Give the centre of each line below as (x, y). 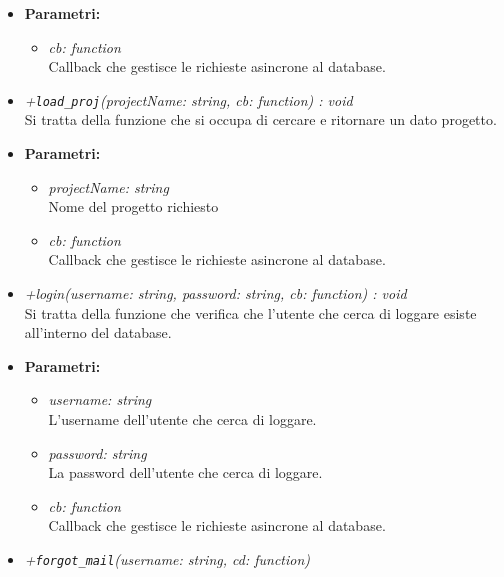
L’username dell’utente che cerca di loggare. (182, 418)
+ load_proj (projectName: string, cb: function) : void (188, 99)
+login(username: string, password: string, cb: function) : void (215, 293)
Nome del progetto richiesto (133, 206)
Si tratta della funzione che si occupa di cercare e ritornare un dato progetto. (260, 119)
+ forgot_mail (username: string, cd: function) (167, 558)
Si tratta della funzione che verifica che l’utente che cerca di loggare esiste (250, 312)
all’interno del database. (98, 332)
